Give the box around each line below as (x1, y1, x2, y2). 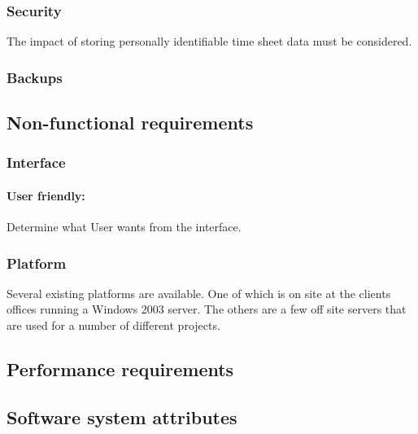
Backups (7, 67, 63, 87)
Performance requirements (7, 357, 234, 382)
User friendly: (7, 186, 85, 204)
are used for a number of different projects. (7, 317, 220, 334)
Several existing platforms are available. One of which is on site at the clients (7, 284, 391, 301)
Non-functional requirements (7, 110, 254, 135)
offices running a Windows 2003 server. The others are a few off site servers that (7, 300, 407, 318)
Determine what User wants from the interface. (7, 218, 242, 235)
